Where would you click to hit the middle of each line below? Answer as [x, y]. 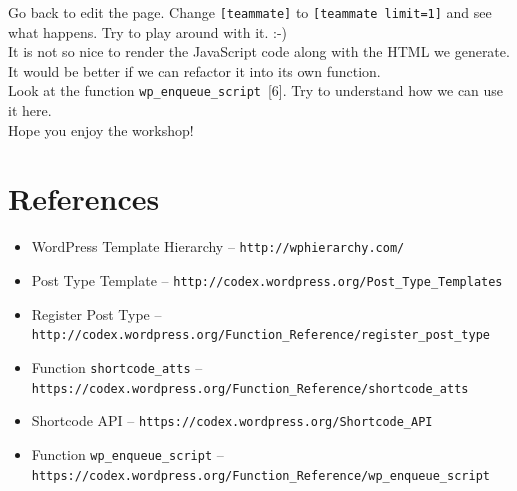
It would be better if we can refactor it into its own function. [194, 70]
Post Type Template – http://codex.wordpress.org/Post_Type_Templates [267, 280]
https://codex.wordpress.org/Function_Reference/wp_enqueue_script [260, 475]
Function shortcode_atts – [117, 366]
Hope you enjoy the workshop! [101, 129]
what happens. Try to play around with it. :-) [148, 31]
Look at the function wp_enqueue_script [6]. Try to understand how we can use [256, 90]
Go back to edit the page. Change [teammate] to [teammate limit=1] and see [250, 12]
